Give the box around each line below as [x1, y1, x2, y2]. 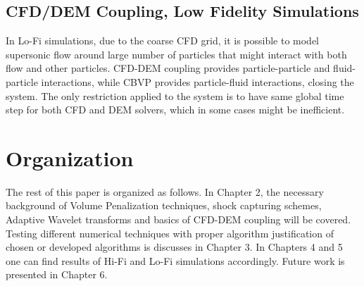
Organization [6, 143, 134, 172]
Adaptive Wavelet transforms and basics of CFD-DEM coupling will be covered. [6, 212, 351, 227]
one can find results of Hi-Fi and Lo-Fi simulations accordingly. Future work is [6, 253, 345, 268]
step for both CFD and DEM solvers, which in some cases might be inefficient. [6, 102, 345, 117]
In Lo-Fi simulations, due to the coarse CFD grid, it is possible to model [6, 33, 320, 48]
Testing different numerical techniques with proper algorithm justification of [6, 225, 334, 240]
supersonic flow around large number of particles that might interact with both [6, 46, 347, 61]
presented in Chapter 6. [6, 267, 108, 282]
